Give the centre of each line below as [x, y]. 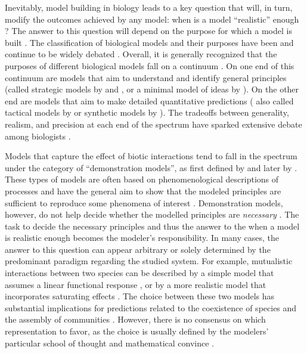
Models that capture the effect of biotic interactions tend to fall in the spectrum [151, 156]
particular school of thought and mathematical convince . [109, 343]
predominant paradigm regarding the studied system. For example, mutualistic [149, 261]
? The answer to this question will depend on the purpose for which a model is [148, 31]
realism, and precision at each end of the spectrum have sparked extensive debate [153, 124]
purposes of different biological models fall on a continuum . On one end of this [150, 65]
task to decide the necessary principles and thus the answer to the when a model [152, 226]
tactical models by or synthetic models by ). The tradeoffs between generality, [147, 112]
